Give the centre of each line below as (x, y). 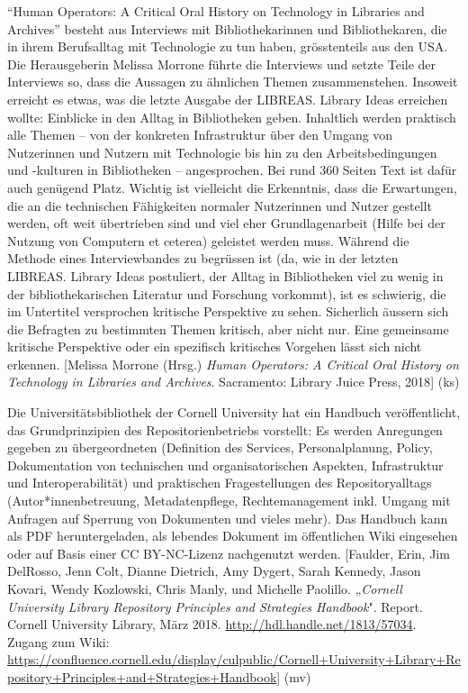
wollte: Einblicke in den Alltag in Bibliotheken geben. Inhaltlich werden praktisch (232, 117)
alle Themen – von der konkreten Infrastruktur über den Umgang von (200, 135)
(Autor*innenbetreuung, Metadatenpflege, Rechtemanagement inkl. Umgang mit (229, 501)
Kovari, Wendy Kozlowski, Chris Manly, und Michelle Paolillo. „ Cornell (205, 588)
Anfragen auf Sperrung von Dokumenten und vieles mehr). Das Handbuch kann (228, 518)
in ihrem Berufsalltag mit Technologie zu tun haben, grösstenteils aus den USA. (228, 46)
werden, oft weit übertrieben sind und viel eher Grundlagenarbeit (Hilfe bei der (226, 223)
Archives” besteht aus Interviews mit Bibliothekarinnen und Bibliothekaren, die (227, 28)
